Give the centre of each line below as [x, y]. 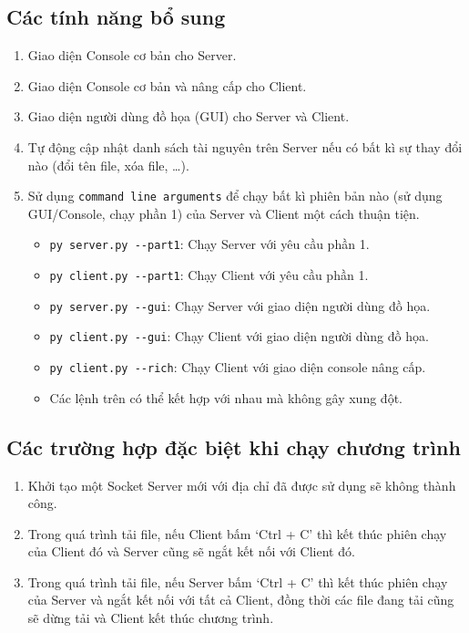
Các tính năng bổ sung [116, 17]
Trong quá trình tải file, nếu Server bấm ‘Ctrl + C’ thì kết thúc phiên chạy [238, 581]
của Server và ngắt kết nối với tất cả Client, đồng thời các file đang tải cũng [241, 600]
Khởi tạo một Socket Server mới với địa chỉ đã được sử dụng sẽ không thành [242, 485]
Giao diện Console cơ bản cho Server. [132, 55]
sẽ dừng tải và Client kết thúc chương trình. [151, 618]
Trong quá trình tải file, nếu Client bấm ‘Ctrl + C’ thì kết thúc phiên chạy [237, 533]
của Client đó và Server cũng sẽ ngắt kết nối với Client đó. [191, 551]
